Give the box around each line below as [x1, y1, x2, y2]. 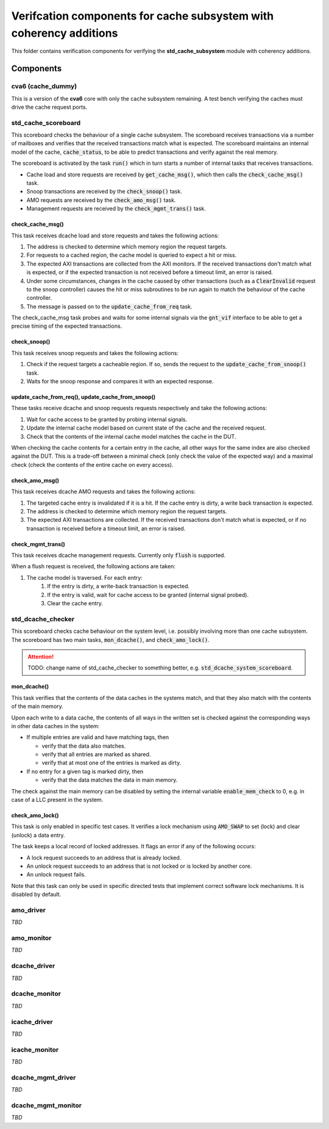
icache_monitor [11, 1045, 59, 1054]
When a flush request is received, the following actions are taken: [11, 563, 176, 570]
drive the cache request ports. [11, 103, 88, 110]
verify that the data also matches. [41, 742, 126, 749]
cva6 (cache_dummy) [11, 82, 77, 91]
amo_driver [11, 906, 46, 914]
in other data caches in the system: [11, 722, 100, 729]
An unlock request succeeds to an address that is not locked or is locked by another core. [26, 862, 252, 870]
